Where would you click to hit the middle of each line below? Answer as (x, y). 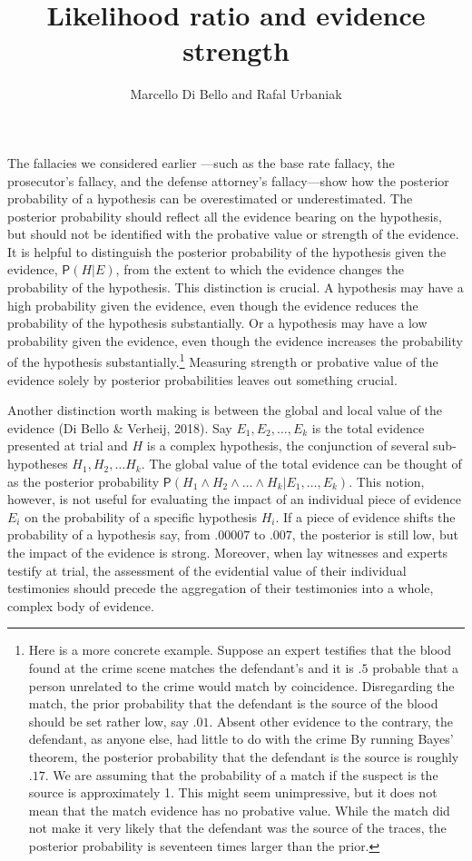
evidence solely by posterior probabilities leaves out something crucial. (202, 379)
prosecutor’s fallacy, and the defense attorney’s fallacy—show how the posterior (228, 180)
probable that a (416, 668)
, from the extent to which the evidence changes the (260, 269)
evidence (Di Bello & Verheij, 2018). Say (120, 427)
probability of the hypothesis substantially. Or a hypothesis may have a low (217, 323)
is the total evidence (368, 427)
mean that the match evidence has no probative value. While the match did (239, 810)
